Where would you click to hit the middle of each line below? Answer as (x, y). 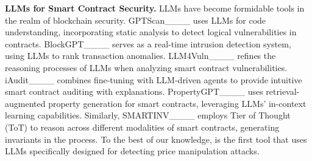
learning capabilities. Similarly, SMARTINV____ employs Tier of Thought (148, 115)
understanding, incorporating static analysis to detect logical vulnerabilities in (151, 32)
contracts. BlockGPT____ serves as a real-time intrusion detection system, (148, 43)
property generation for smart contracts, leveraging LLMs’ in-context (177, 103)
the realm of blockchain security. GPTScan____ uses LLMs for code (136, 20)
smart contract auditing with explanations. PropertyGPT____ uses (134, 91)
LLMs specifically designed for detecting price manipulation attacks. (132, 151)
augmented (25, 103)
